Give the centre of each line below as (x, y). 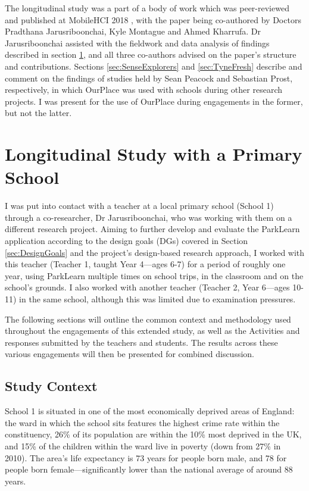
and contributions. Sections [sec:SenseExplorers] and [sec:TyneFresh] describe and (154, 66)
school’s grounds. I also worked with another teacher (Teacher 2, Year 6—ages (147, 287)
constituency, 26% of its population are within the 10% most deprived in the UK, (153, 434)
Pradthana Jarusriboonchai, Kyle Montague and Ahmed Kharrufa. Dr (133, 31)
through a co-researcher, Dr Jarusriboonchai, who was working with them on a (149, 217)
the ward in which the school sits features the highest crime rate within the (142, 422)
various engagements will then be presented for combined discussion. (130, 354)
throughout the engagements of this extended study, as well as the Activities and (152, 331)
